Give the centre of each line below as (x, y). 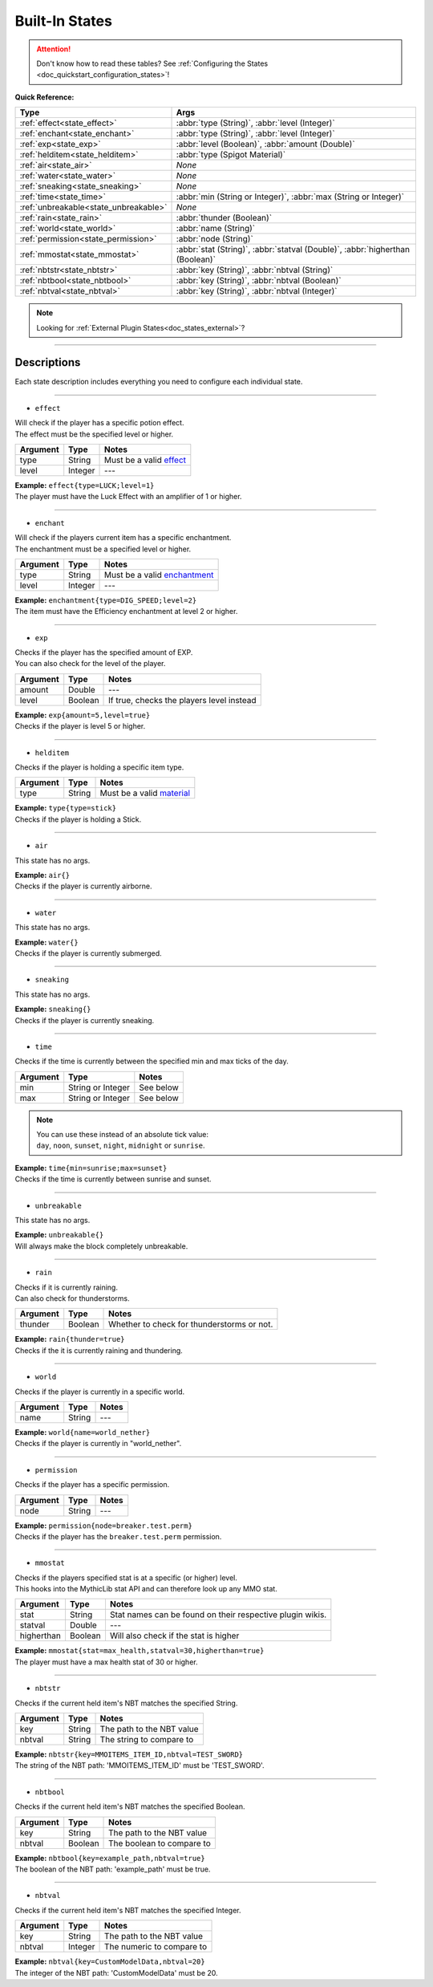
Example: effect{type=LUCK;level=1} (85, 485)
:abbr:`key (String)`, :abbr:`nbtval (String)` (255, 270)
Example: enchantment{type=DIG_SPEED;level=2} (106, 600)
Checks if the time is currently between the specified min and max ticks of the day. (152, 1061)
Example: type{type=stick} (65, 808)
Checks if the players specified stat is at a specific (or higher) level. (126, 1578)
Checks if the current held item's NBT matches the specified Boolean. (130, 1806)
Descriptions (48, 362)
